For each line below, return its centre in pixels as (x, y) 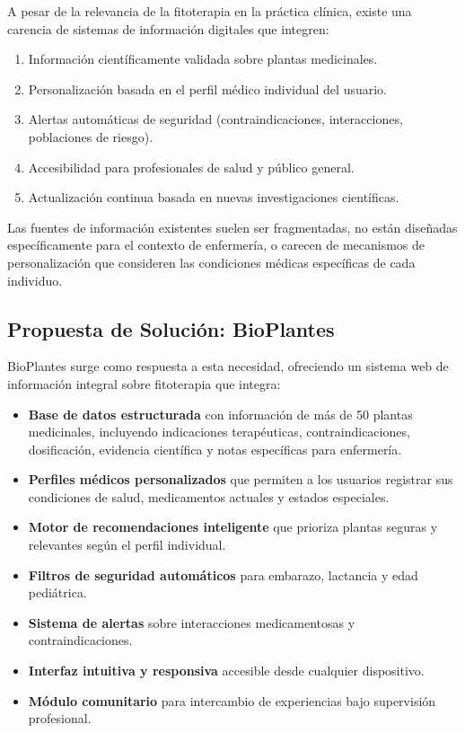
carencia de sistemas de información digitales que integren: (168, 28)
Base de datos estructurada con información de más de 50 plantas (220, 414)
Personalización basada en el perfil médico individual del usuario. (207, 88)
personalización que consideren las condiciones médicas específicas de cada (211, 262)
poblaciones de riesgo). (91, 136)
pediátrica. (57, 592)
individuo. (35, 280)
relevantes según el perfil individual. (127, 545)
